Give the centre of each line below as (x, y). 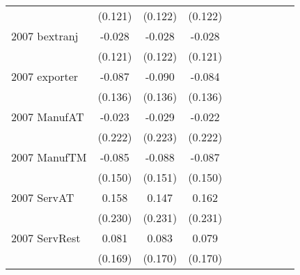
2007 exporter (45, 76)
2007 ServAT (43, 197)
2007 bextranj (45, 36)
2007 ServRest (46, 238)
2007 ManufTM (49, 157)
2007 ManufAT (48, 117)
